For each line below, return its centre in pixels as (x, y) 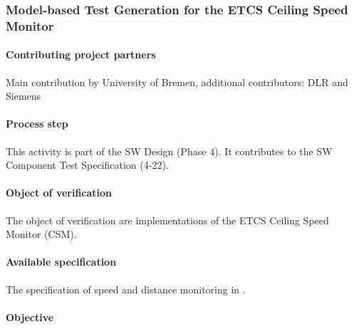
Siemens (24, 96)
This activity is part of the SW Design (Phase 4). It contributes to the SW (169, 151)
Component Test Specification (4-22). (87, 165)
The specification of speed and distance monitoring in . (126, 289)
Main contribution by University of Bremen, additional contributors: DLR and (177, 82)
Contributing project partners (81, 54)
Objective (30, 317)
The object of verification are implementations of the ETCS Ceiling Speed (167, 220)
